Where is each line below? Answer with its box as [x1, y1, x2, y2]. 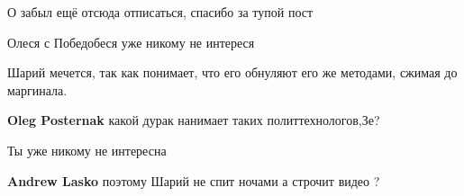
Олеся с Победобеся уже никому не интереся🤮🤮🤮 [7, 32, 266, 51]
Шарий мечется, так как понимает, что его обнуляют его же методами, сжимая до [7, 63, 458, 82]
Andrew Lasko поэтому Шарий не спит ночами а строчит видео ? [7, 171, 380, 190]
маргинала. [7, 80, 68, 99]
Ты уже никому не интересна [7, 140, 167, 159]
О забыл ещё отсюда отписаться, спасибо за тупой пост [7, 3, 314, 21]
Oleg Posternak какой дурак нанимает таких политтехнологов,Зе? [7, 111, 380, 129]
